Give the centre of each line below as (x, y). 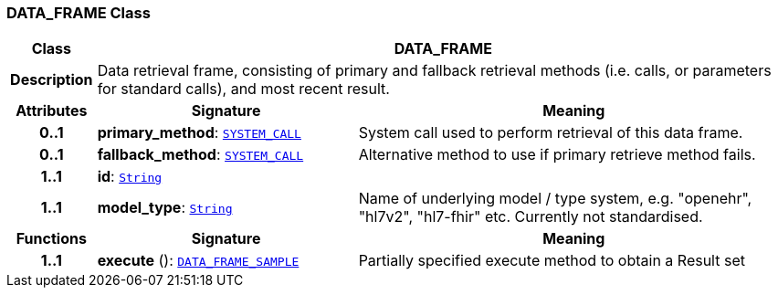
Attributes (52, 111)
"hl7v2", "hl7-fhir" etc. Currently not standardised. (531, 217)
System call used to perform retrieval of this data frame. (551, 133)
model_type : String (165, 208)
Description (52, 80)
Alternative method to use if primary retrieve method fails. (557, 155)
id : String (130, 177)
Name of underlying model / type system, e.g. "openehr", (555, 199)
